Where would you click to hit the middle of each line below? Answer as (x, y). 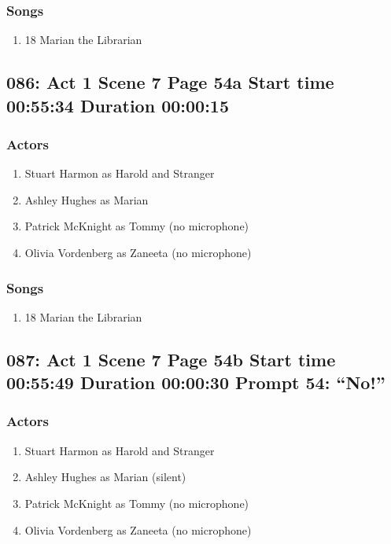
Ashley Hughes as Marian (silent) (105, 477)
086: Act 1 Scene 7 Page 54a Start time (170, 82)
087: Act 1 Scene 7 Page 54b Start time (171, 359)
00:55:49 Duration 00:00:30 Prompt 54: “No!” (196, 382)
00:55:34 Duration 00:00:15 (118, 105)
